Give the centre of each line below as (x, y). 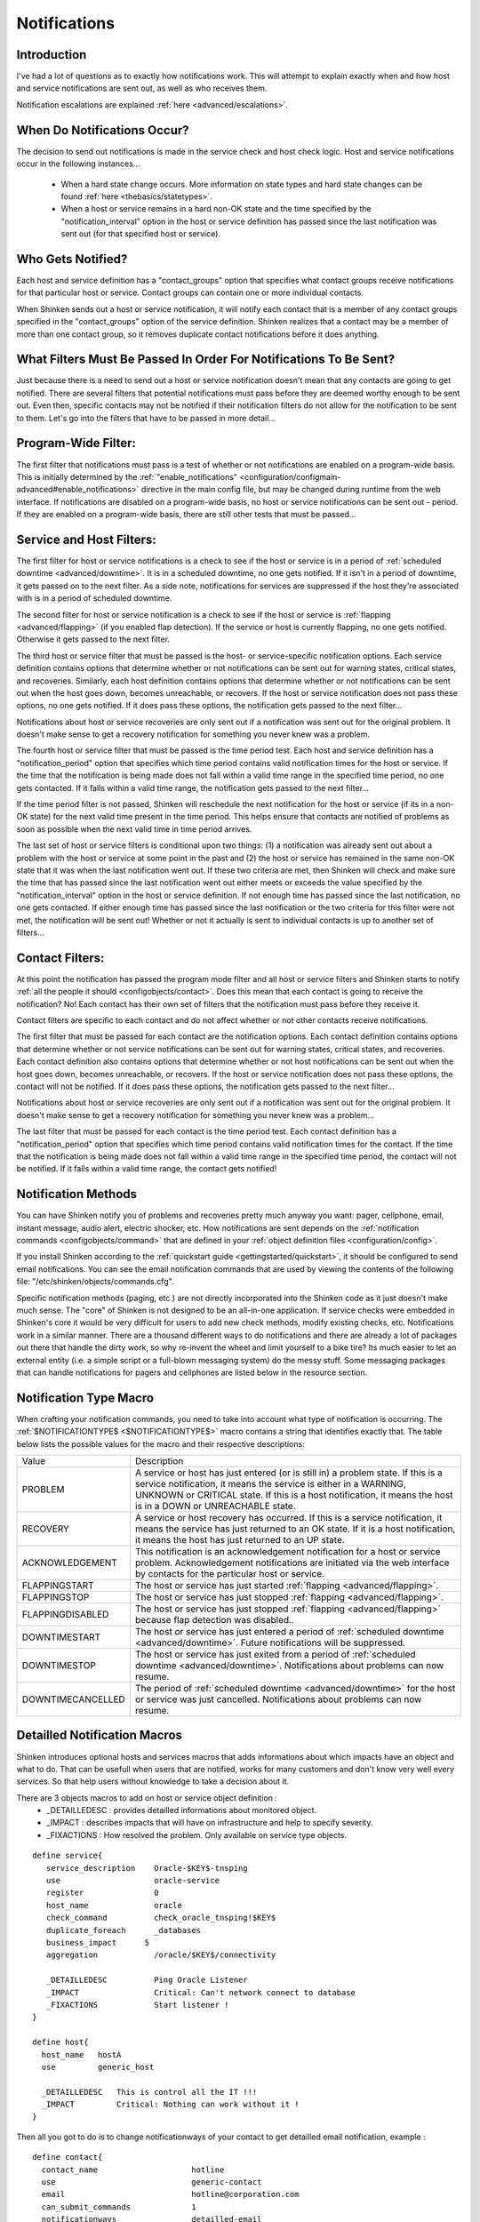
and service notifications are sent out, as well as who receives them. (142, 88)
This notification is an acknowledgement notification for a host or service (288, 1551)
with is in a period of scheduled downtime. (94, 598)
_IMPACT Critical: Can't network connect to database (200, 1992)
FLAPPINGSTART (58, 1585)
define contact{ (68, 2157)
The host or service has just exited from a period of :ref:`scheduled (275, 1655)
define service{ (68, 1856)
